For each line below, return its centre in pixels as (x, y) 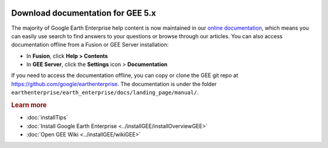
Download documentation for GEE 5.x (84, 13)
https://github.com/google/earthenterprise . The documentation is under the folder (114, 84)
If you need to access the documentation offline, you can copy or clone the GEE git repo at (125, 75)
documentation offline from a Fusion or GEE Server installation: (90, 45)
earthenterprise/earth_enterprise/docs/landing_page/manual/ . (105, 92)
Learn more (29, 105)
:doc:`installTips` (47, 118)
